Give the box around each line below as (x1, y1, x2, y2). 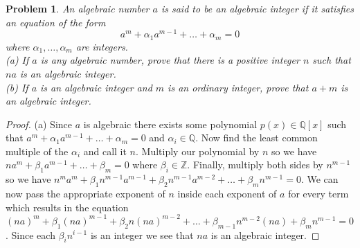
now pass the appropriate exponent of (6, 186, 165, 201)
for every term (288, 186, 349, 201)
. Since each (6, 227, 55, 242)
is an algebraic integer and (40, 80, 152, 94)
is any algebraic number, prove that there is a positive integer (40, 53, 300, 67)
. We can (300, 172, 339, 186)
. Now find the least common (195, 130, 318, 145)
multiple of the (6, 143, 69, 158)
